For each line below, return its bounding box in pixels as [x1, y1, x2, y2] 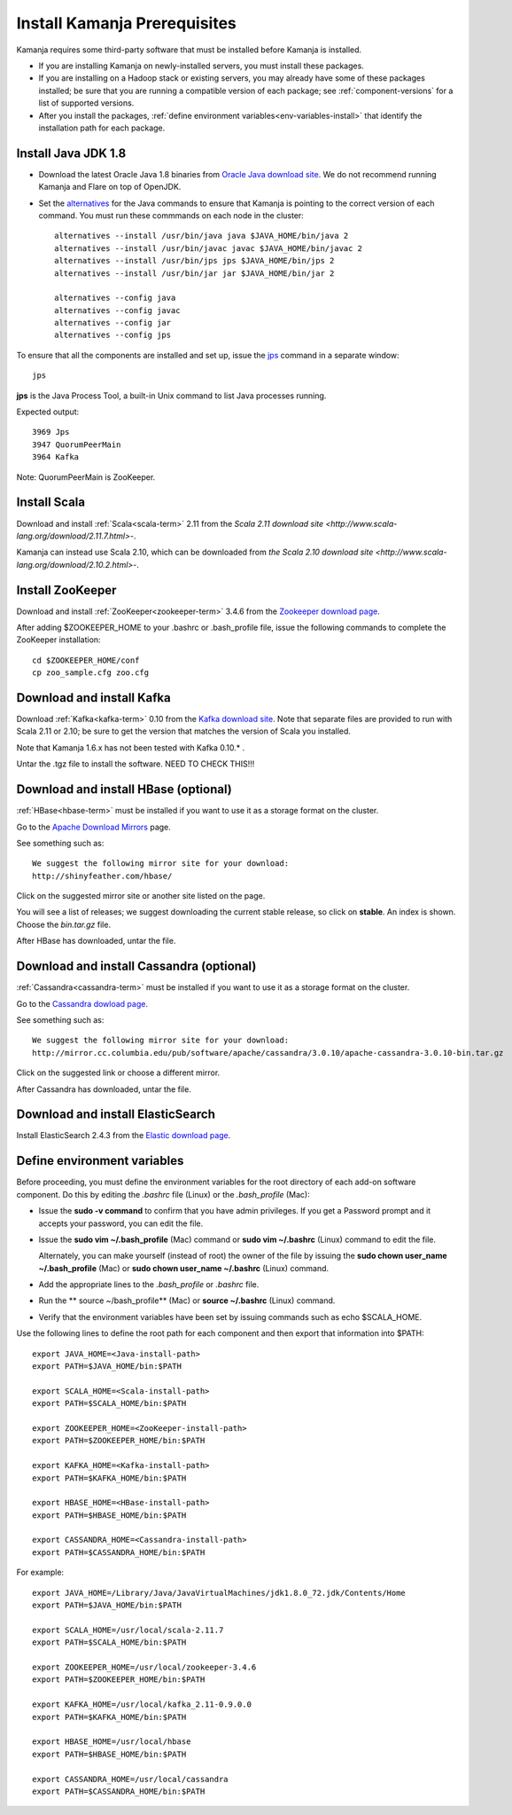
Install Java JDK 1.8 [16, 145, 127, 161]
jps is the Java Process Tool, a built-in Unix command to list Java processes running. [16, 390, 327, 401]
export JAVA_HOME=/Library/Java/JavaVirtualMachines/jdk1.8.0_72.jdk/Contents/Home [32, 1588, 407, 1598]
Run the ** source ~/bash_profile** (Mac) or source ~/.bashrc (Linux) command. [38, 1295, 336, 1306]
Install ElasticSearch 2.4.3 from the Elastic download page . [16, 1130, 231, 1141]
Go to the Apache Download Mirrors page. [16, 821, 172, 832]
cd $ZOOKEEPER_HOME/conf [32, 655, 140, 665]
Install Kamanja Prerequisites [16, 13, 237, 33]
